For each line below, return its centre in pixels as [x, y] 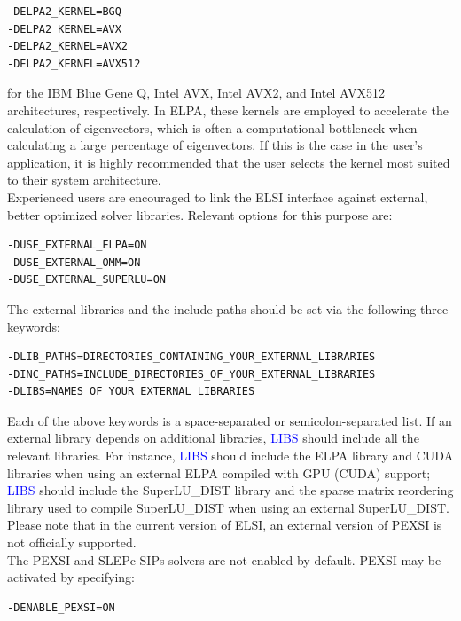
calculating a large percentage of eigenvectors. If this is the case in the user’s [215, 145]
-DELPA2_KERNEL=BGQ [64, 12]
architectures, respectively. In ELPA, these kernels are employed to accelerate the [228, 110]
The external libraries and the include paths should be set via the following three [228, 308]
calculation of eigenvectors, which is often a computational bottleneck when [212, 127]
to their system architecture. [84, 180]
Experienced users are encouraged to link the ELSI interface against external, [218, 197]
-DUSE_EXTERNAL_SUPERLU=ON [86, 280]
